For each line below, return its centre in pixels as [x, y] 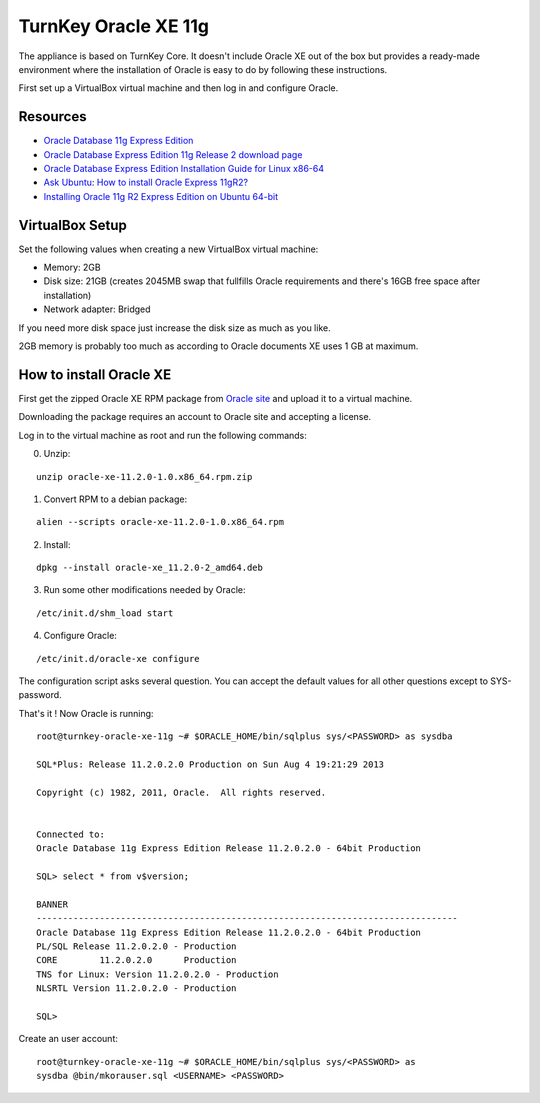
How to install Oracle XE [95, 374]
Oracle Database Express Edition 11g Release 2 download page [173, 154]
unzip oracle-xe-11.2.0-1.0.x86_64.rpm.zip [144, 476]
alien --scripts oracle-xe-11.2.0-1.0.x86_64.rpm [160, 522]
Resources [52, 116]
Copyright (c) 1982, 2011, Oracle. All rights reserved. [181, 792]
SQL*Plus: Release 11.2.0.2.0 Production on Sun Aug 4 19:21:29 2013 [210, 764]
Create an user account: [68, 1039]
